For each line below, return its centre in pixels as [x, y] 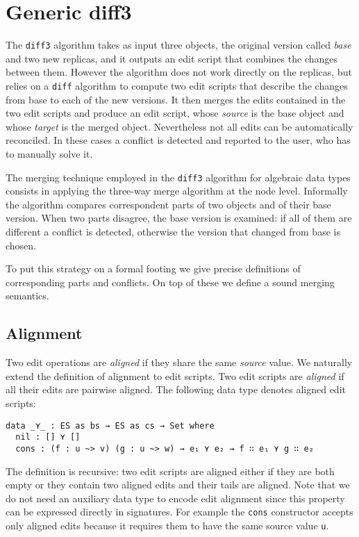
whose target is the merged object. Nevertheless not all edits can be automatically [179, 126]
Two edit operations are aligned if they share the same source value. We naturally [179, 362]
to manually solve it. [49, 154]
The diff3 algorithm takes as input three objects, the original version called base [178, 45]
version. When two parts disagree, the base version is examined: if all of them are [179, 218]
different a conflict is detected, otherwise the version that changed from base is [173, 232]
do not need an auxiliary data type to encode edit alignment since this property [175, 498]
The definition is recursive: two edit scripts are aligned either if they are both [170, 471]
